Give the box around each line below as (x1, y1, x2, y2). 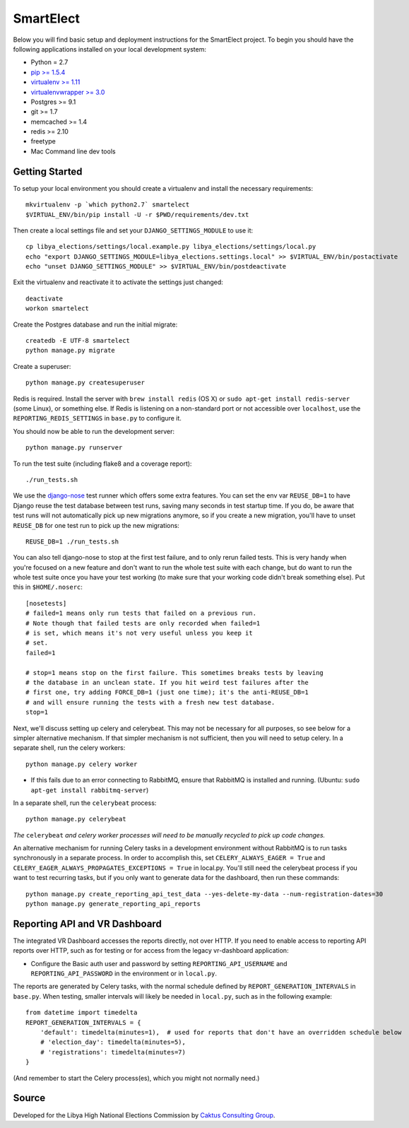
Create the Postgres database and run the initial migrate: (13, 320, 178, 329)
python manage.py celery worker (25, 760, 138, 768)
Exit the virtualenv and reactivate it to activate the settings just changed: (13, 278, 224, 286)
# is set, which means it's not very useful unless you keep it (25, 629, 254, 638)
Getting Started (13, 165, 83, 177)
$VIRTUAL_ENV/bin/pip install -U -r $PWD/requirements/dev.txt (25, 211, 249, 218)
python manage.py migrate (25, 346, 116, 355)
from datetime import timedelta (25, 1009, 138, 1017)
